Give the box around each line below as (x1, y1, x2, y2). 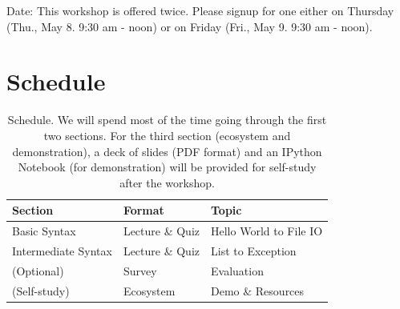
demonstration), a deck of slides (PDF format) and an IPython (12, 142, 322, 159)
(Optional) (12, 262, 64, 279)
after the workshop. (119, 174, 215, 191)
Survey (123, 262, 157, 279)
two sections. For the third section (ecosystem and (43, 126, 291, 143)
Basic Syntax (12, 223, 76, 239)
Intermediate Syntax (12, 242, 112, 259)
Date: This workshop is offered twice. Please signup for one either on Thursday (6, 2, 394, 18)
